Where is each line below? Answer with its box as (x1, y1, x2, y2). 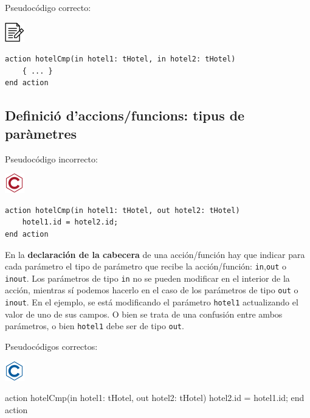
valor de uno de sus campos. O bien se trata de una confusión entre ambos (5, 307, 283, 320)
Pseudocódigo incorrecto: (5, 152, 98, 165)
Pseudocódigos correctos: (5, 340, 98, 352)
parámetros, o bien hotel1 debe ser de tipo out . (5, 319, 184, 332)
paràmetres (5, 124, 77, 142)
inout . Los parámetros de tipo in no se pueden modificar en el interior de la (5, 271, 290, 284)
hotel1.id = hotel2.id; (22, 218, 119, 227)
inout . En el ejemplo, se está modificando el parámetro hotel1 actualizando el (5, 296, 298, 308)
